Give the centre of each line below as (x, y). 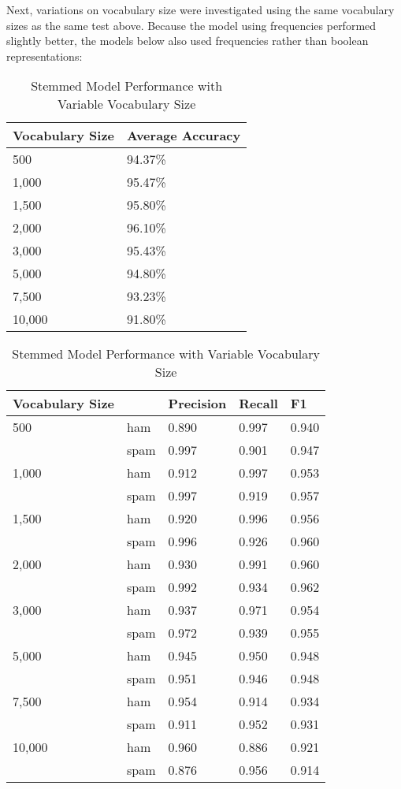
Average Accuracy (184, 136)
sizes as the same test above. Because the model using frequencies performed (191, 25)
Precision (197, 404)
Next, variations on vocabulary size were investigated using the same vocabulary (200, 9)
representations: (45, 56)
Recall (258, 404)
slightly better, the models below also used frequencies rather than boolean (188, 41)
